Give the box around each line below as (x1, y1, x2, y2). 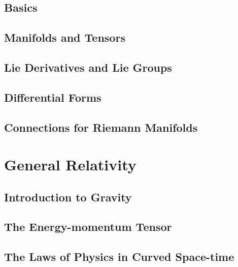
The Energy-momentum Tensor (4, 219, 172, 234)
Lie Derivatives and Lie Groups (4, 59, 172, 75)
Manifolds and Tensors (4, 29, 125, 45)
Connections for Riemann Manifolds (4, 119, 198, 135)
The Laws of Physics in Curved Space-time (4, 249, 234, 264)
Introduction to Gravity (4, 189, 132, 204)
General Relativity (4, 154, 137, 175)
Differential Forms (4, 89, 101, 105)
